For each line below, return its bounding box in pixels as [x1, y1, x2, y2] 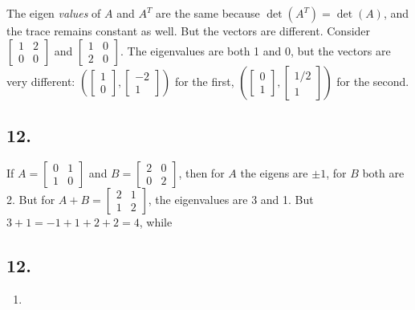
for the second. [336, 72, 409, 89]
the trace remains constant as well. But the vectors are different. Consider [6, 22, 371, 39]
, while [139, 213, 173, 230]
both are [362, 164, 405, 181]
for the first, [174, 72, 234, 89]
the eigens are [240, 164, 308, 181]
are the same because [156, 5, 260, 21]
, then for [178, 164, 225, 181]
